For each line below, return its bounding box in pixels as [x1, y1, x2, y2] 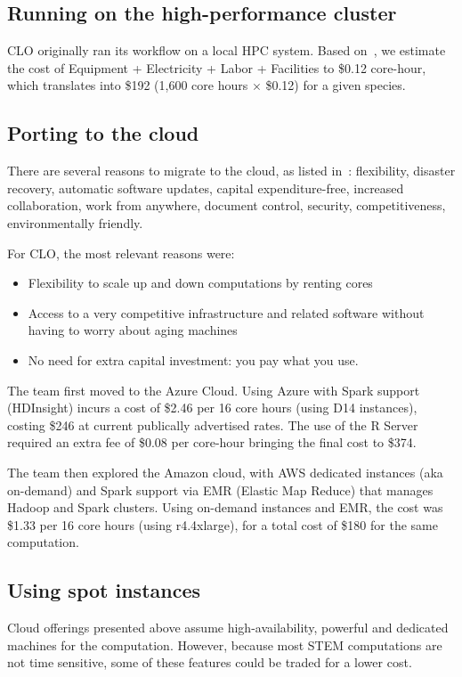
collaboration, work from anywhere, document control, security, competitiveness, [7, 196, 446, 215]
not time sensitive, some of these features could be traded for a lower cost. [7, 653, 412, 672]
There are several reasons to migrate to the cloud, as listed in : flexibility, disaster [7, 161, 456, 180]
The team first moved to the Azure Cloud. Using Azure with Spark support [7, 380, 420, 399]
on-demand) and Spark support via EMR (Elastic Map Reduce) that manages [7, 480, 434, 499]
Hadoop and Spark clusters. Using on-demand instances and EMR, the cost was [7, 498, 443, 517]
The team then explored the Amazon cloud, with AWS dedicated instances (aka [7, 462, 443, 481]
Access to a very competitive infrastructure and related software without [28, 303, 425, 322]
